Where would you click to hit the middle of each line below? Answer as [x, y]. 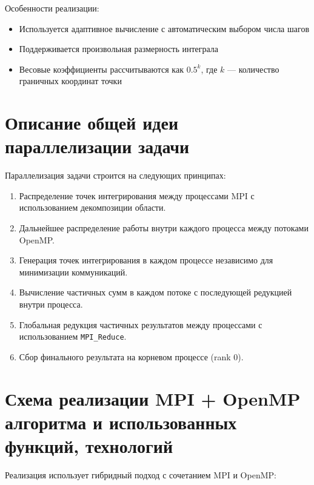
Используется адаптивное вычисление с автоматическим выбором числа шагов [164, 28]
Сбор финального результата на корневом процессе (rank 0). [131, 356]
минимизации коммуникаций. [73, 272]
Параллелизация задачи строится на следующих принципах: [115, 175]
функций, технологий [89, 446]
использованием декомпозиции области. [92, 207]
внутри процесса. [51, 304]
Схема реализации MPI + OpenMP [153, 398]
